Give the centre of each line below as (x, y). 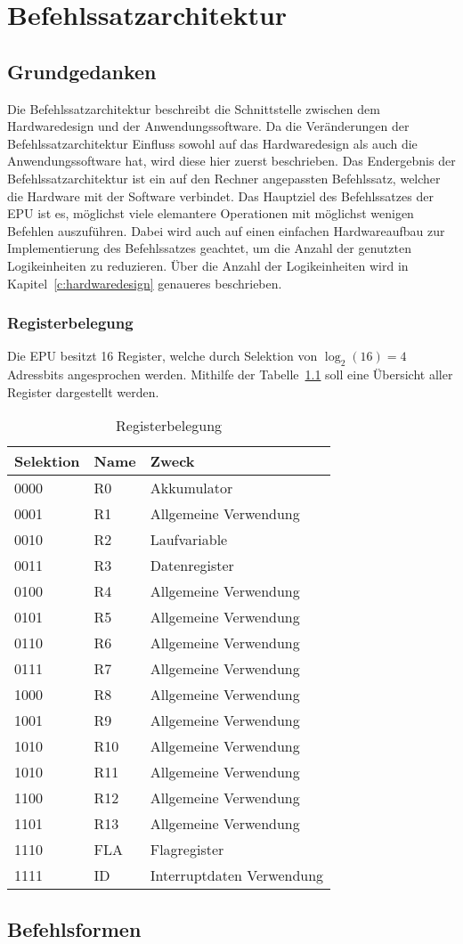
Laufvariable (189, 540)
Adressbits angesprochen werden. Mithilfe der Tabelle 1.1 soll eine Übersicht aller (230, 374)
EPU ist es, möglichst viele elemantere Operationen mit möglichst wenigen (211, 213)
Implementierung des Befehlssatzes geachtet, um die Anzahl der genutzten (209, 248)
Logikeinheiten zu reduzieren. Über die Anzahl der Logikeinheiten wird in (208, 265)
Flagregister (187, 850)
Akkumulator (191, 488)
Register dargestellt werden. (83, 391)
